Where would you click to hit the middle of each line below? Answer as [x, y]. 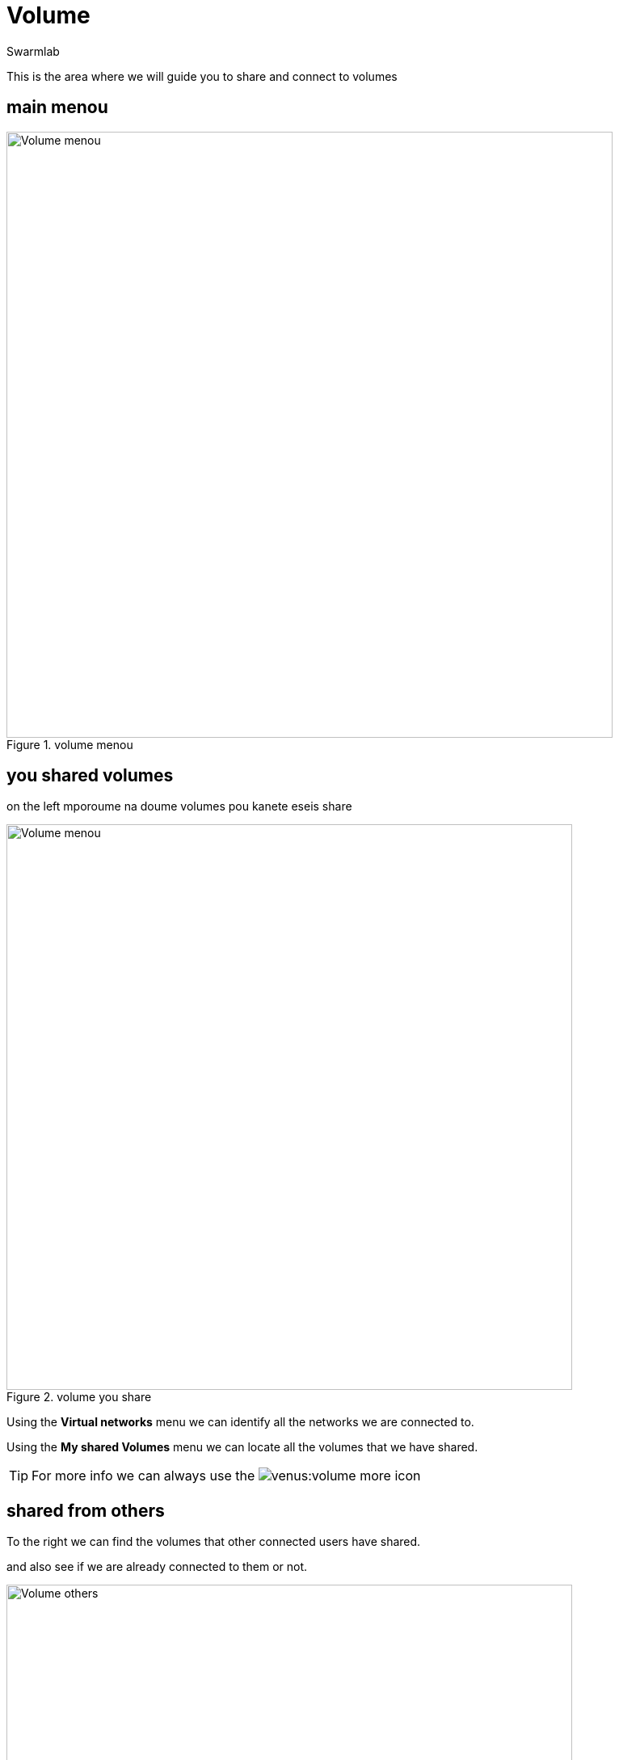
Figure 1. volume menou [70, 744]
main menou [57, 107]
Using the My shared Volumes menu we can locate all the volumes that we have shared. [242, 1447]
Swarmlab [33, 51]
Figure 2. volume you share [79, 1397]
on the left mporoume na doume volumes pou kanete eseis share [179, 806]
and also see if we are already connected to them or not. [157, 1567]
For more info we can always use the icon [226, 1476]
